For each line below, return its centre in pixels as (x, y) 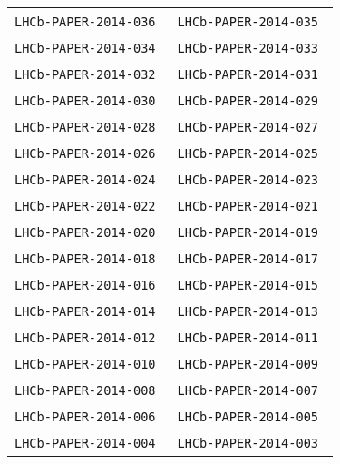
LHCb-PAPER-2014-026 (85, 153)
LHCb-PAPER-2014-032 (85, 74)
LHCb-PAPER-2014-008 (85, 390)
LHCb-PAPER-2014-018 (85, 259)
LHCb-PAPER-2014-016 (85, 285)
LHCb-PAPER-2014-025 (248, 153)
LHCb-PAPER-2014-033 (248, 48)
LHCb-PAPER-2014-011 (248, 338)
